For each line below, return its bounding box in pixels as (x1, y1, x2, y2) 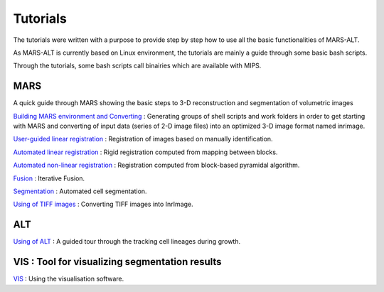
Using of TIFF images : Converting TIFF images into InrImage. (13, 200, 193, 209)
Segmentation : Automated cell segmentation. (13, 187, 147, 195)
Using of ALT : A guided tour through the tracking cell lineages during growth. (13, 237, 241, 246)
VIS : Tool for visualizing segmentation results (13, 256, 222, 268)
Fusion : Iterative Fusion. (13, 174, 85, 183)
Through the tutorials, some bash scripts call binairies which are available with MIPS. (13, 61, 262, 70)
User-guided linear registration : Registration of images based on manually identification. (13, 135, 273, 144)
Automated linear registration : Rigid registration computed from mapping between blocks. (13, 148, 278, 156)
